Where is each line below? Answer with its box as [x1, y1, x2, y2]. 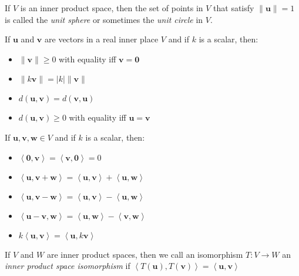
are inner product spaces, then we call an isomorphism [46, 248, 243, 260]
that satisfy [213, 2, 254, 14]
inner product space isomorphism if [5, 260, 130, 272]
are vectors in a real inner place [45, 33, 159, 45]
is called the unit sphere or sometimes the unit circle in [5, 13, 203, 25]
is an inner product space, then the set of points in [20, 2, 203, 14]
